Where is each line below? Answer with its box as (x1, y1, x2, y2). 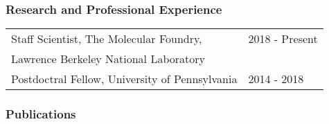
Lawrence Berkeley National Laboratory (11, 51, 205, 67)
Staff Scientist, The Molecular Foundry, (11, 30, 202, 47)
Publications (6, 105, 76, 123)
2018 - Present (248, 30, 318, 47)
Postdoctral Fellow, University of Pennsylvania (11, 71, 238, 87)
